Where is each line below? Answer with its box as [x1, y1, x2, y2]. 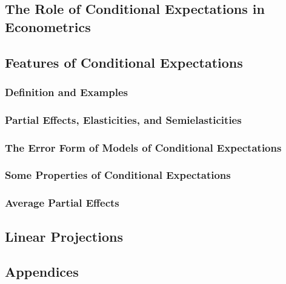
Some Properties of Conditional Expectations [5, 167, 231, 182]
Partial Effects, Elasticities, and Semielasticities [5, 112, 242, 127]
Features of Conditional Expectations [5, 53, 243, 71]
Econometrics [5, 17, 91, 36]
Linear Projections [5, 227, 123, 245]
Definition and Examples [5, 84, 128, 99]
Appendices [5, 262, 79, 281]
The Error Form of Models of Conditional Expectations [5, 140, 282, 155]
